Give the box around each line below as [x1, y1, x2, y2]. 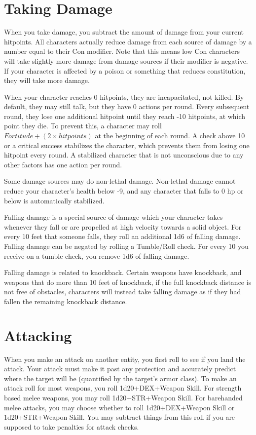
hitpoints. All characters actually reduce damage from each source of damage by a [4, 36, 252, 46]
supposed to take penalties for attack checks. [4, 421, 139, 432]
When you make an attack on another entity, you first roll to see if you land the [4, 354, 246, 364]
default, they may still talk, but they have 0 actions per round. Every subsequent [4, 101, 250, 112]
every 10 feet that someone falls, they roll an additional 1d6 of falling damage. [4, 231, 241, 241]
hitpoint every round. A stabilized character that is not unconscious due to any [4, 150, 244, 160]
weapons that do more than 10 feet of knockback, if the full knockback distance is [4, 277, 252, 287]
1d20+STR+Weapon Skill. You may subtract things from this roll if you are [4, 412, 235, 422]
